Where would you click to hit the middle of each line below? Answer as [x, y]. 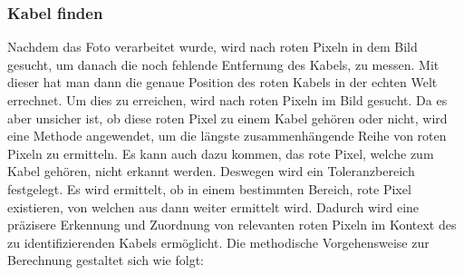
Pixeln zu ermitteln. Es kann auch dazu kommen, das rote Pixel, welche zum [221, 153]
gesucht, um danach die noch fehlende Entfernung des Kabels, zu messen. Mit [223, 64]
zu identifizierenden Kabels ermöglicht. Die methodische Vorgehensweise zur [218, 242]
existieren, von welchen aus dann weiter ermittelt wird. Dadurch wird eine [213, 206]
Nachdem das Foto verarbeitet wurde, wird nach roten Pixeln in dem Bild [213, 47]
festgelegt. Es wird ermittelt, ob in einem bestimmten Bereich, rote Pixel [209, 188]
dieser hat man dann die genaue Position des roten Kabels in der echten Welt [222, 82]
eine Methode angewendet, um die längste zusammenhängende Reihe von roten [227, 136]
